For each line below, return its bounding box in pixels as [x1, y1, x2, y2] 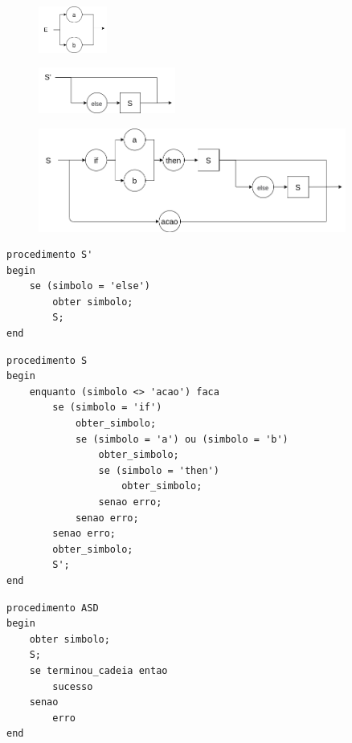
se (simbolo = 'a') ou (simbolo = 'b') [75, 433, 289, 445]
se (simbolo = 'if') [52, 402, 162, 414]
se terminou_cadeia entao [29, 664, 168, 676]
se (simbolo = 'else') [29, 280, 150, 292]
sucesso [52, 680, 93, 692]
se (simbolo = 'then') [98, 464, 219, 476]
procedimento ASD [6, 602, 99, 614]
